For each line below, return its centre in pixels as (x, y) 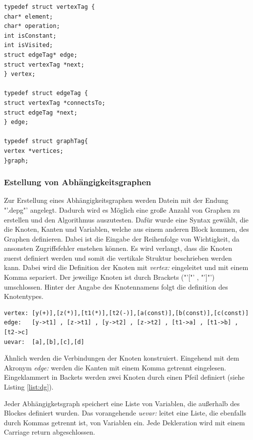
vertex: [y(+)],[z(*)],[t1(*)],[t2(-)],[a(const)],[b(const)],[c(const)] (126, 313)
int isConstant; (30, 36)
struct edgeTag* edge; (41, 55)
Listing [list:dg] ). (29, 387)
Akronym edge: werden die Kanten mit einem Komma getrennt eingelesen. (115, 367)
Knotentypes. (24, 296)
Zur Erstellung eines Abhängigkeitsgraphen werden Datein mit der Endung (116, 200)
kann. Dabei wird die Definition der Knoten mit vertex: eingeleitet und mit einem (126, 267)
